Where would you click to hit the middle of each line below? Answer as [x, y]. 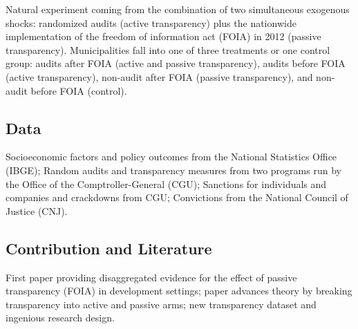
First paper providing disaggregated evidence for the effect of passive [151, 277]
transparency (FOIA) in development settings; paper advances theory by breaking [179, 291]
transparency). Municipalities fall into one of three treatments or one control [168, 49]
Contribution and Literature [109, 248]
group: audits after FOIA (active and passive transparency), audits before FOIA [176, 63]
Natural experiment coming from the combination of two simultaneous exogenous [178, 9]
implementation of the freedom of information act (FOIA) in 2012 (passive [163, 36]
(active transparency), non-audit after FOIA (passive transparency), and [159, 76]
